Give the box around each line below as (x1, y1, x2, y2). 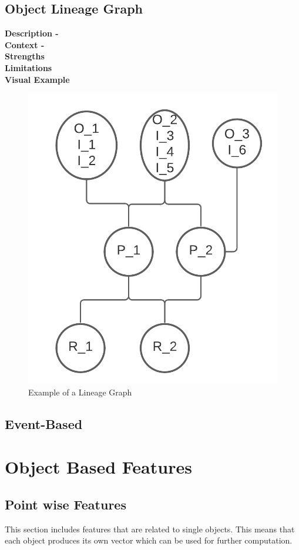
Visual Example (5, 73, 70, 85)
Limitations (5, 61, 52, 73)
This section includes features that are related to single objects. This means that (5, 522, 295, 535)
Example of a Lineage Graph (28, 385, 132, 398)
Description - (5, 27, 59, 39)
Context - (5, 38, 45, 51)
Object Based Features (5, 455, 192, 479)
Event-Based (5, 414, 83, 432)
